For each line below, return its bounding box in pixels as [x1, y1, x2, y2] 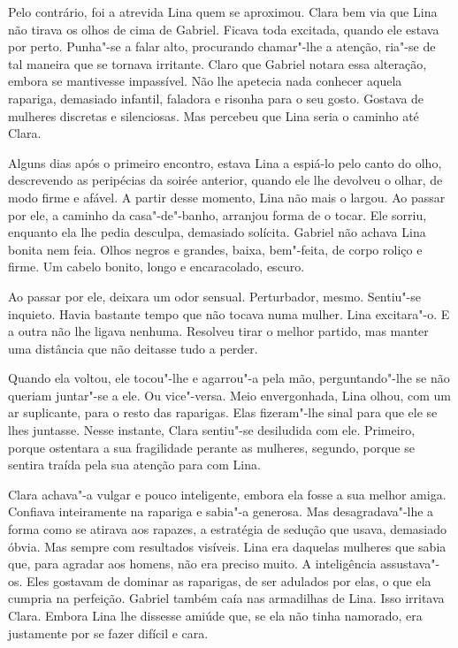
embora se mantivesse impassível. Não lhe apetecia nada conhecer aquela [8, 72, 402, 90]
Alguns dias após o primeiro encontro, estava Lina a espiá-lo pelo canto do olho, [8, 153, 442, 172]
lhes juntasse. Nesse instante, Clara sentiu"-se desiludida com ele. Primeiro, [8, 421, 416, 439]
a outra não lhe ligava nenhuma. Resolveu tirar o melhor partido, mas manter [8, 322, 429, 340]
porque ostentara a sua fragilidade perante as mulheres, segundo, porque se [8, 438, 415, 456]
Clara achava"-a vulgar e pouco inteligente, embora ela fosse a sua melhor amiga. [8, 484, 447, 503]
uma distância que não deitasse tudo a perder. [8, 339, 258, 357]
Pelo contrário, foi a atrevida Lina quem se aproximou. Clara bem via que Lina [8, 3, 438, 20]
